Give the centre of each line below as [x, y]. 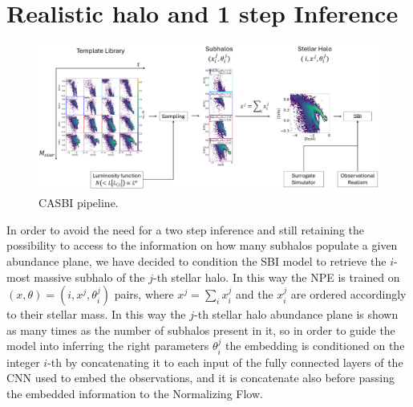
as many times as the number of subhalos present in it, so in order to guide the [201, 330]
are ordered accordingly [348, 294]
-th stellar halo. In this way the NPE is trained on [277, 277]
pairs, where [144, 294]
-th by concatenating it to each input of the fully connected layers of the [225, 362]
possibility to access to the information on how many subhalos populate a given [202, 245]
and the [254, 294]
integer [23, 362]
